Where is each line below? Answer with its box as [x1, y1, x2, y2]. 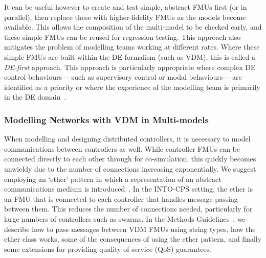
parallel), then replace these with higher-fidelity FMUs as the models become [4, 11, 246, 22]
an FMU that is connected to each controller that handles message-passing [4, 193, 238, 204]
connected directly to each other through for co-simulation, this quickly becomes [4, 153, 256, 164]
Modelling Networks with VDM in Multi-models [4, 113, 209, 126]
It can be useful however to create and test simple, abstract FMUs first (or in [4, 2, 247, 12]
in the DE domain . [4, 91, 66, 102]
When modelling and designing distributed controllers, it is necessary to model [4, 133, 251, 144]
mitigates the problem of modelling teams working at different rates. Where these [4, 41, 260, 52]
